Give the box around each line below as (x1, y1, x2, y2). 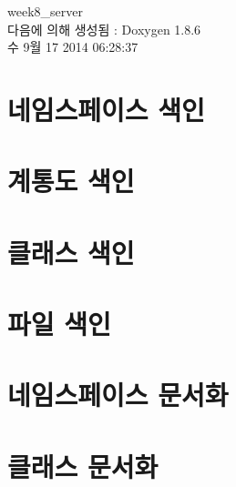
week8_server (7, 2, 83, 20)
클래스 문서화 (7, 447, 159, 484)
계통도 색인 (7, 162, 135, 199)
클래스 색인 (7, 233, 135, 270)
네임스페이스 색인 (7, 90, 205, 127)
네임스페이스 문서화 (7, 376, 229, 413)
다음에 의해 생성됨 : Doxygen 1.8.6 (7, 19, 201, 38)
